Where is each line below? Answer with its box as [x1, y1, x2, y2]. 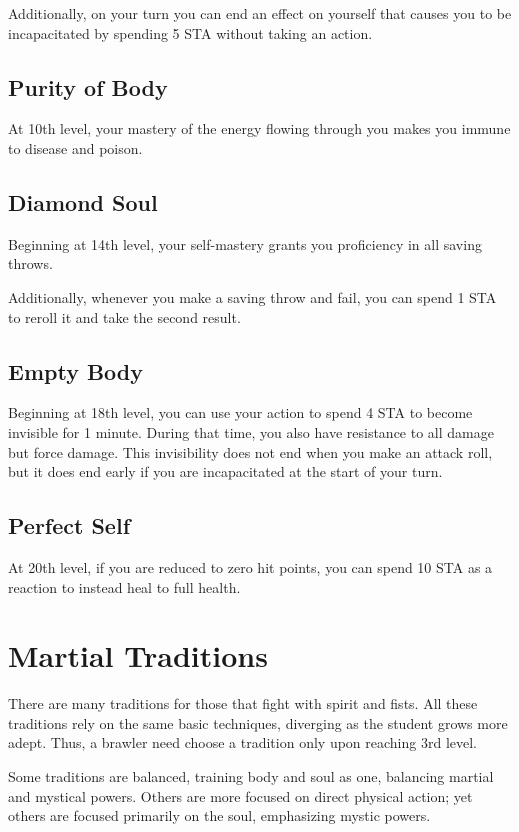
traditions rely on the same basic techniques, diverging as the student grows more [8, 712, 508, 733]
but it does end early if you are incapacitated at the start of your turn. [8, 461, 443, 482]
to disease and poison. [8, 137, 143, 158]
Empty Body [8, 355, 144, 386]
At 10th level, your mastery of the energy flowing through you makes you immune [8, 118, 511, 139]
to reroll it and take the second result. [8, 306, 241, 327]
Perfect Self [8, 510, 131, 541]
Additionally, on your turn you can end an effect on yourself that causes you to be [8, 3, 512, 23]
